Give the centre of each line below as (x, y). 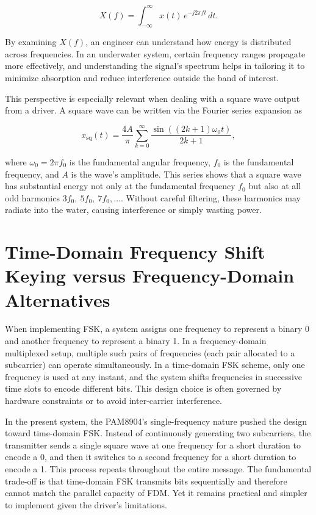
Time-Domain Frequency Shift (135, 252)
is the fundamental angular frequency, (140, 161)
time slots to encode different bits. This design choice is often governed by (143, 388)
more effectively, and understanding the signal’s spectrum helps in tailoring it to (155, 66)
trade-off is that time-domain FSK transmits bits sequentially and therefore (146, 481)
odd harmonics (32, 197)
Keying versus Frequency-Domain (150, 276)
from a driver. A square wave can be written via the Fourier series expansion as (153, 110)
